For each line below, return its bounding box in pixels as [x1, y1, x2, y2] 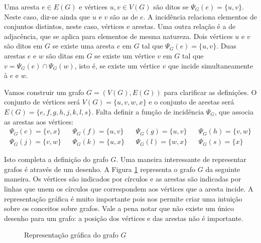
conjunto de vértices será [4, 96, 80, 107]
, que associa [214, 106, 253, 116]
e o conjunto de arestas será [149, 96, 234, 107]
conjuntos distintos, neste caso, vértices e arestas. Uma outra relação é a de [4, 21, 236, 31]
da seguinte [205, 163, 240, 174]
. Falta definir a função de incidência [91, 106, 204, 116]
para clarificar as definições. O [164, 86, 257, 97]
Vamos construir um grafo [4, 86, 84, 97]
